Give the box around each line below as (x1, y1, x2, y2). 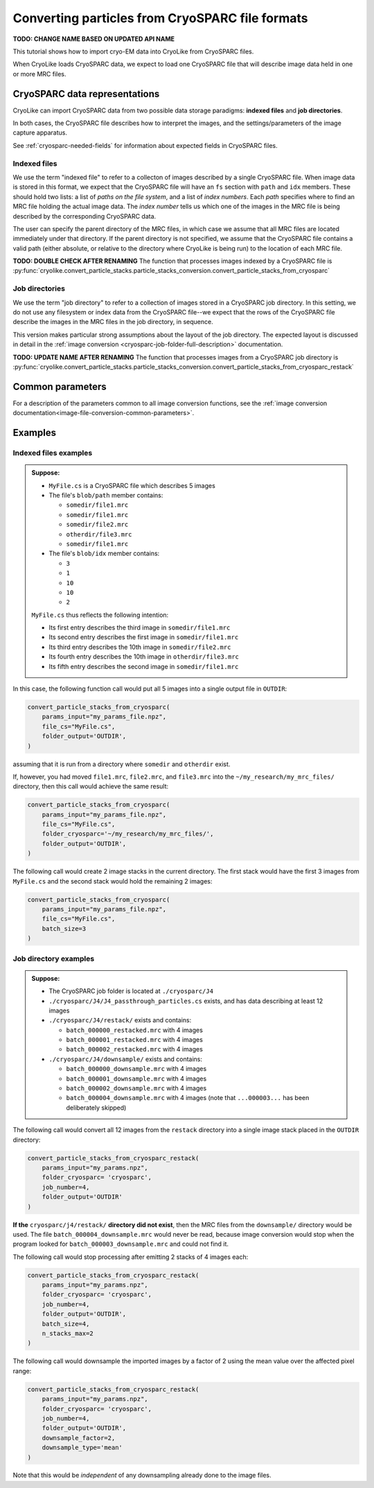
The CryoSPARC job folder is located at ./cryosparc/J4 (48, 987, 214, 995)
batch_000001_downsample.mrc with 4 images (66, 1074, 207, 1083)
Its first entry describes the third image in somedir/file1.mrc (48, 623, 231, 632)
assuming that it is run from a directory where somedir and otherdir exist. (12, 760, 231, 768)
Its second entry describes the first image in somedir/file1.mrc (48, 633, 239, 641)
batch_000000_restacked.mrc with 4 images (66, 1026, 204, 1034)
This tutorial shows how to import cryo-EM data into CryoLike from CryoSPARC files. (12, 47, 254, 56)
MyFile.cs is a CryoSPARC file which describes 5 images (48, 481, 216, 489)
